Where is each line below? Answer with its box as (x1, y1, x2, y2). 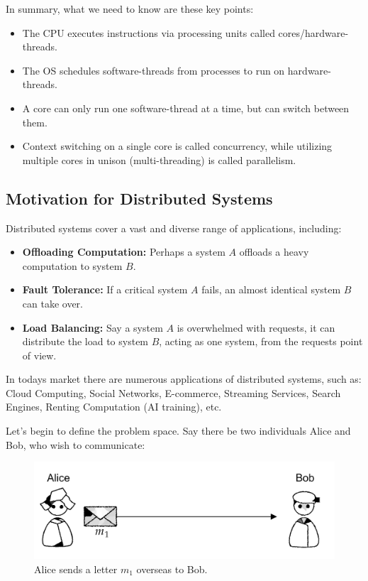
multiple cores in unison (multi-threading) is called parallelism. (22, 152, 296, 167)
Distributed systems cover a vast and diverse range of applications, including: (6, 220, 342, 235)
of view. (22, 347, 57, 362)
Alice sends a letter (34, 561, 118, 576)
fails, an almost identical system (201, 282, 341, 297)
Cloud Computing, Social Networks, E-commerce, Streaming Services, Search (6, 385, 341, 400)
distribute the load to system (22, 334, 149, 349)
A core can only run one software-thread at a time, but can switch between (22, 100, 350, 115)
